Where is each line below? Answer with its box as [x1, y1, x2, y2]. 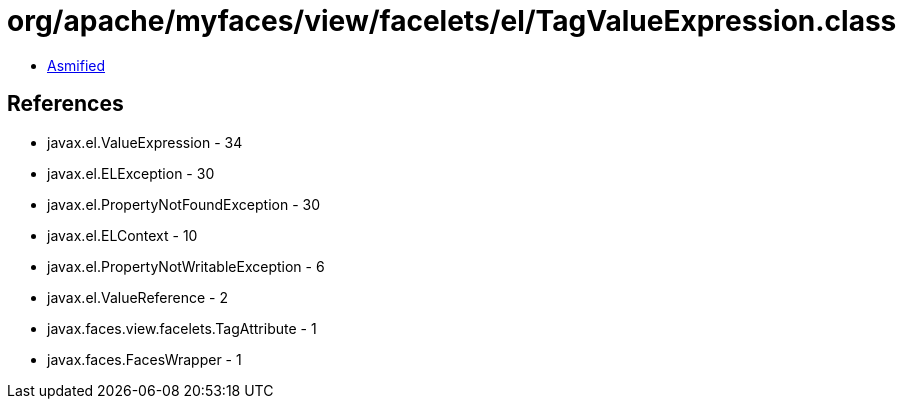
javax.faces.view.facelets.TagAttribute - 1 [47, 319, 317, 337]
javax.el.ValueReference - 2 [47, 288, 228, 306]
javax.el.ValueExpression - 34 [47, 133, 243, 151]
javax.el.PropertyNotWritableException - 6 [47, 257, 325, 275]
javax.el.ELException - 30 [47, 164, 215, 182]
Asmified [47, 56, 106, 74]
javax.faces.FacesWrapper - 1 [47, 350, 242, 368]
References [7, 91, 124, 117]
